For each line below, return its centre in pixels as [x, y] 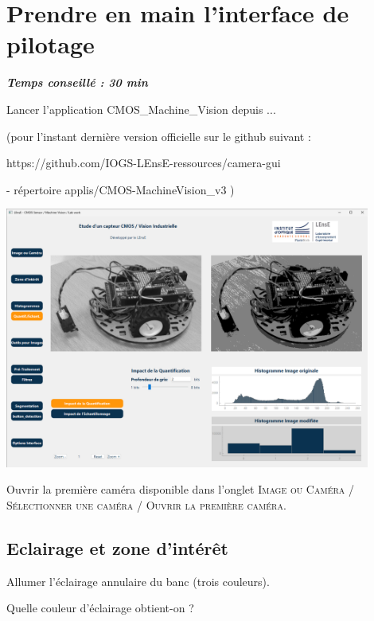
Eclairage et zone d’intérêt [117, 547]
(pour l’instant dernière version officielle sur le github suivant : [159, 136]
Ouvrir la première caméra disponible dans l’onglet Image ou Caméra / [180, 489]
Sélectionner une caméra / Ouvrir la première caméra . [146, 504]
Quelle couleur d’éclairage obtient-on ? [100, 608]
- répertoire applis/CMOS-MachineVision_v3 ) [121, 189]
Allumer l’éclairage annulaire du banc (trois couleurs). [138, 581]
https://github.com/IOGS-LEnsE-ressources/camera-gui [144, 163]
